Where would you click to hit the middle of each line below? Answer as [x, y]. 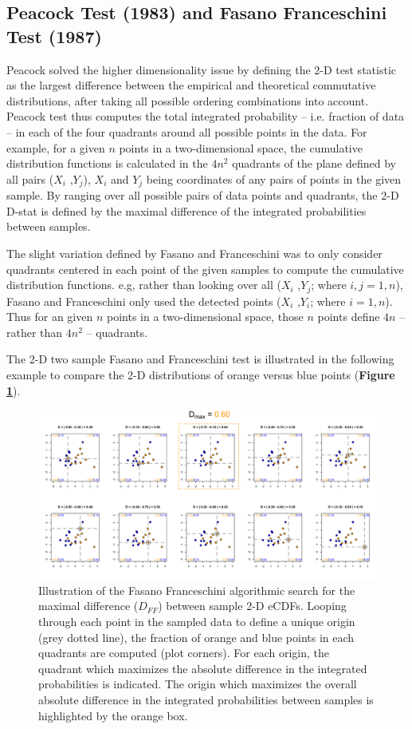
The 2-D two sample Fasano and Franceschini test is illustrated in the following [200, 359]
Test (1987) [54, 36]
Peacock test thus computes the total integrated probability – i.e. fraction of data [206, 116]
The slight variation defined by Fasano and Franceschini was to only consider [194, 253]
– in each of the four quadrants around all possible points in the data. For [187, 131]
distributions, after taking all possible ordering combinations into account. [188, 100]
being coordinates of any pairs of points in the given [274, 178]
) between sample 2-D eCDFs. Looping [252, 606]
